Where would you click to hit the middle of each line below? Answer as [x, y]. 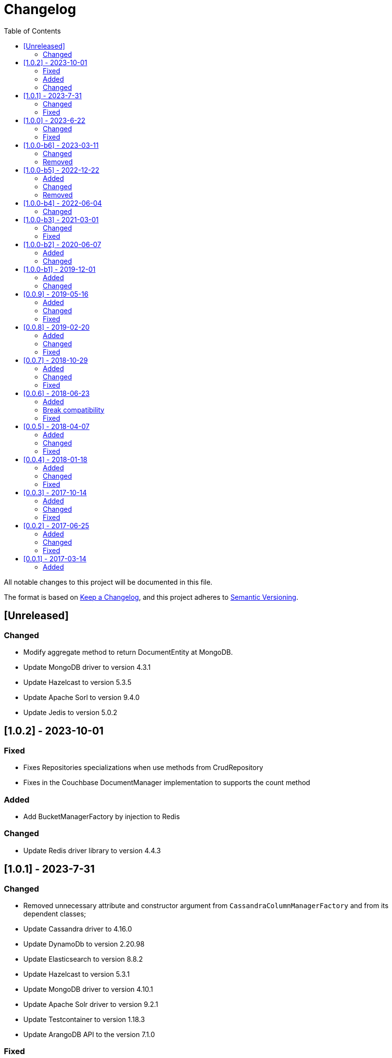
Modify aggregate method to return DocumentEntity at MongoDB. [128, 652]
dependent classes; [55, 914]
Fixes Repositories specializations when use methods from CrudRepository [143, 768]
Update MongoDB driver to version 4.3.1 [87, 667]
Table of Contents [33, 31]
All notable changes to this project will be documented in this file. [108, 582]
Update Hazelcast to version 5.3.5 [77, 682]
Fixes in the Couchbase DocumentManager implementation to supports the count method [167, 783]
